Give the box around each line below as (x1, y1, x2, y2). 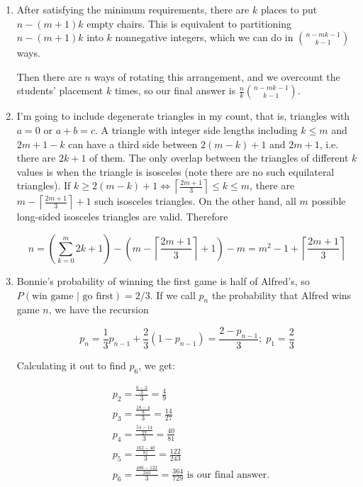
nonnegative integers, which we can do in (115, 30, 294, 45)
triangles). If (16, 178, 71, 193)
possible (311, 194, 346, 208)
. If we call (150, 287, 196, 302)
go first (82, 291, 113, 301)
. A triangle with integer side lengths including (94, 122, 298, 137)
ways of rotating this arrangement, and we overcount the (94, 69, 340, 84)
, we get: (138, 357, 175, 372)
